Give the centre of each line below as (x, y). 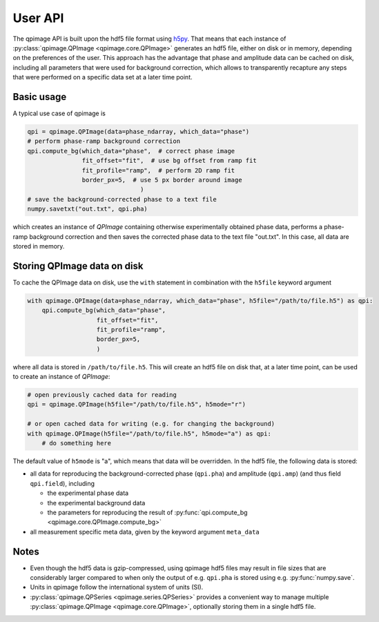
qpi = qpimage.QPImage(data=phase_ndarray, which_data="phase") (138, 132)
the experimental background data (96, 503)
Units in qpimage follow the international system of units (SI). (117, 587)
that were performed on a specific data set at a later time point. (103, 77)
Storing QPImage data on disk (78, 266)
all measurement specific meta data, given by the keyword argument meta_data (145, 532)
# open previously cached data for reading (102, 395)
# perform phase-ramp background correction (104, 141)
